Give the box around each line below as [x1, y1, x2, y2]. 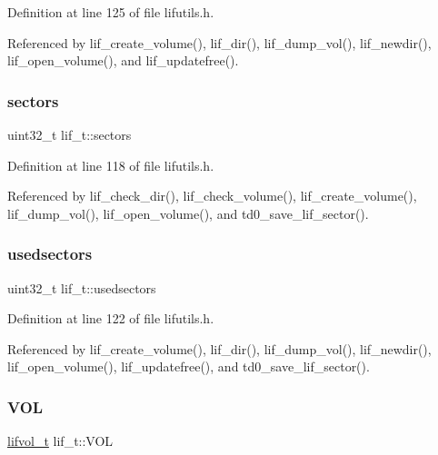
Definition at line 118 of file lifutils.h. [7, 155, 214, 174]
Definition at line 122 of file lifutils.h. [7, 309, 214, 328]
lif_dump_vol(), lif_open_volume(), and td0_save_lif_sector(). [7, 203, 369, 223]
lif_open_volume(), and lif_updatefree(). [7, 51, 239, 70]
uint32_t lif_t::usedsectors [7, 278, 156, 297]
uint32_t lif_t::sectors [7, 125, 132, 143]
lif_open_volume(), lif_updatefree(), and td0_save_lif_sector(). [7, 357, 370, 376]
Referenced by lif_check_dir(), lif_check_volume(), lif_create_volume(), [7, 186, 417, 205]
